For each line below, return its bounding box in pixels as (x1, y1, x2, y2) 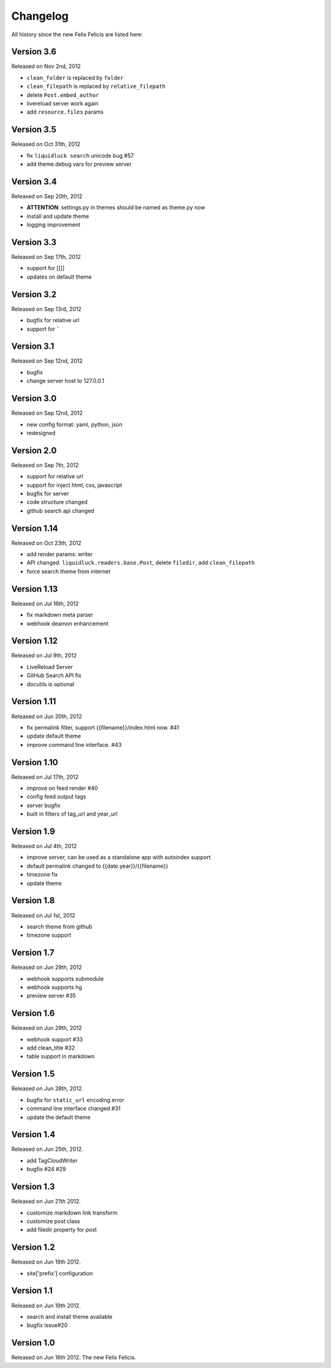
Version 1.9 (11, 826, 55, 837)
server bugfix (26, 802, 61, 809)
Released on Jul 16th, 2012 (11, 600, 79, 607)
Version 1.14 (11, 523, 58, 533)
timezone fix (26, 871, 58, 878)
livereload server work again (26, 100, 99, 107)
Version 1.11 (11, 697, 56, 707)
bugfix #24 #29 (26, 1165, 66, 1173)
